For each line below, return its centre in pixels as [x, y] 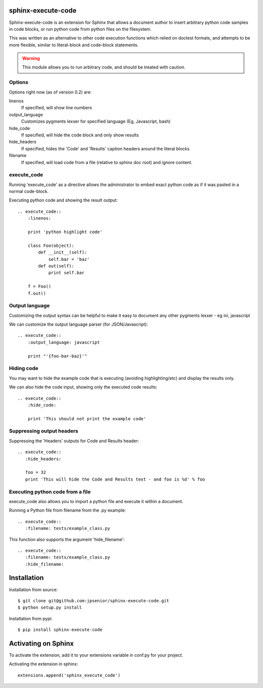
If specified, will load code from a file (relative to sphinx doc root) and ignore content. [107, 162]
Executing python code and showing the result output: [63, 200]
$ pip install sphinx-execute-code [60, 630]
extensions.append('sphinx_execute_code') [69, 675]
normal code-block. [29, 191]
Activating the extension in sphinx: [44, 664]
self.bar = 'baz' [69, 259]
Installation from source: [33, 590]
